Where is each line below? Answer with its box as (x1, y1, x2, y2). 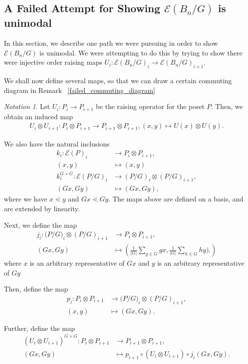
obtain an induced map (4, 111, 73, 121)
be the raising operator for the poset (95, 101, 205, 111)
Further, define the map (4, 323, 75, 333)
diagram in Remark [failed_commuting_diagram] (4, 85, 155, 95)
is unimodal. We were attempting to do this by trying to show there (39, 47, 243, 57)
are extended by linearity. (4, 203, 80, 214)
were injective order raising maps (4, 57, 102, 67)
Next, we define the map (4, 219, 77, 230)
